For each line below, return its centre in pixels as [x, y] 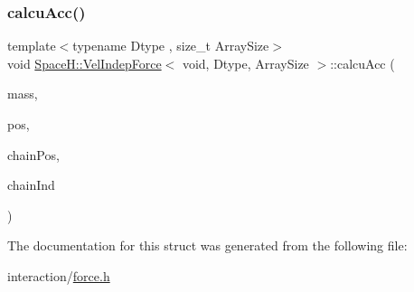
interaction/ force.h [59, 275]
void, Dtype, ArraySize [245, 63]
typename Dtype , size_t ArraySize [171, 46]
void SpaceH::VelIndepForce [85, 63]
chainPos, [33, 154]
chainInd [31, 185]
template [32, 46]
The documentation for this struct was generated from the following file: [207, 245]
